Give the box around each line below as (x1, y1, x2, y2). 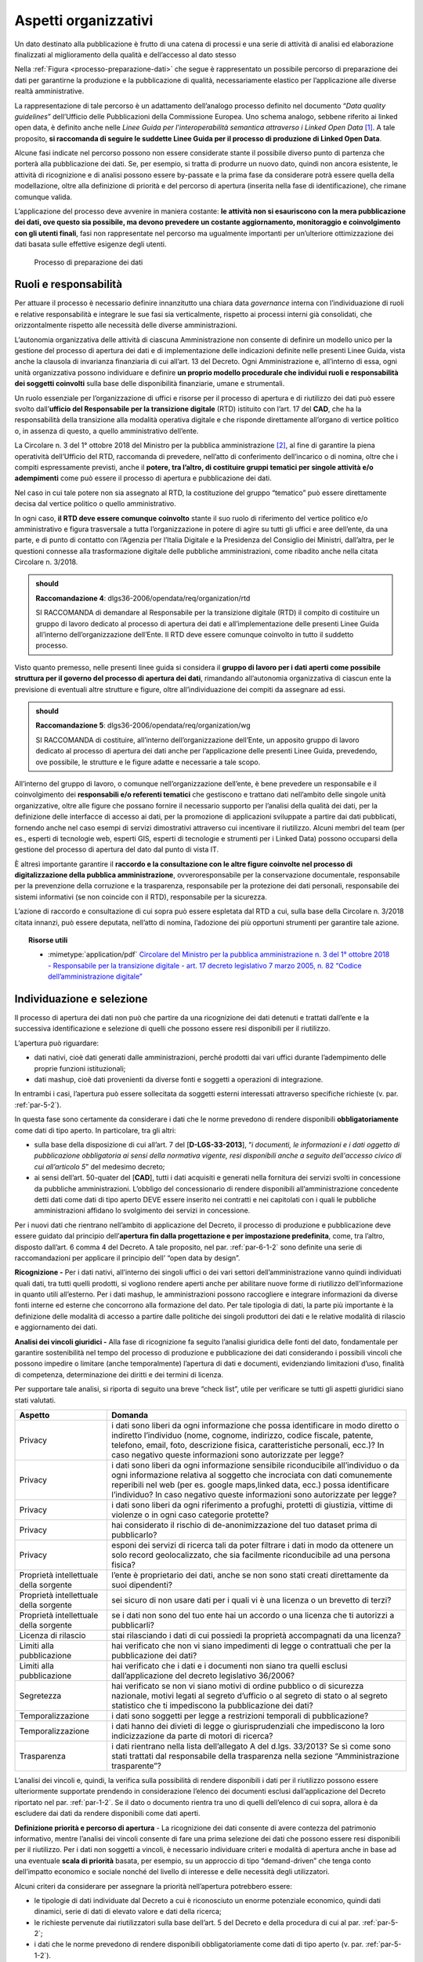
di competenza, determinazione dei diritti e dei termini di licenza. (14, 1369, 223, 1379)
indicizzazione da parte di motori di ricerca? (110, 1730, 273, 1741)
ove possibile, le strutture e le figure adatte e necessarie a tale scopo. (35, 757, 261, 767)
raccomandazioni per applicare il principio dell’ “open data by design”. (14, 1253, 240, 1263)
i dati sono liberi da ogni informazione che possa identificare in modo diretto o (110, 1420, 399, 1431)
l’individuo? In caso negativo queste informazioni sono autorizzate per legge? (110, 1489, 397, 1500)
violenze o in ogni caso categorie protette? (110, 1509, 269, 1520)
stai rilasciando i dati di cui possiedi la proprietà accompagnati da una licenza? (110, 1629, 401, 1640)
